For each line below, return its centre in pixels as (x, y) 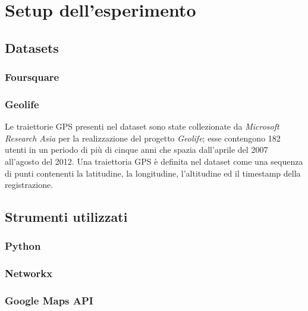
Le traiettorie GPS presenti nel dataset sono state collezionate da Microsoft (142, 126)
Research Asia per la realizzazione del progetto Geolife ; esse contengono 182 (143, 138)
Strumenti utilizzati (66, 217)
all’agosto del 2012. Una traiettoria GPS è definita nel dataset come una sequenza (154, 161)
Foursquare (32, 77)
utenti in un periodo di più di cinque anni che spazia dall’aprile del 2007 (136, 150)
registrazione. (29, 185)
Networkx (29, 273)
